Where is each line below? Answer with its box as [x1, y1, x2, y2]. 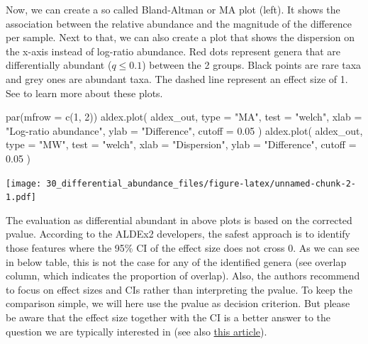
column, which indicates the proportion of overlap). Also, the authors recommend [6, 268, 360, 283]
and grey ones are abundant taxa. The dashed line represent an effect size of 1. [6, 71, 348, 86]
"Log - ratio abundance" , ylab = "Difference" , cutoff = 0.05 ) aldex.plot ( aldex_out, [6, 123, 363, 138]
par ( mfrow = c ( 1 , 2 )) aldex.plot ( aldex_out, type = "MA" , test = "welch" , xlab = [6, 109, 362, 124]
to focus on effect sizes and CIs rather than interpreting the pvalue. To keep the [6, 282, 352, 296]
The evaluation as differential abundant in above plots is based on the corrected [6, 212, 352, 227]
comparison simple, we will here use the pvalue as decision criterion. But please [6, 296, 350, 311]
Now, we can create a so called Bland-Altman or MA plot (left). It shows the [6, 2, 340, 16]
